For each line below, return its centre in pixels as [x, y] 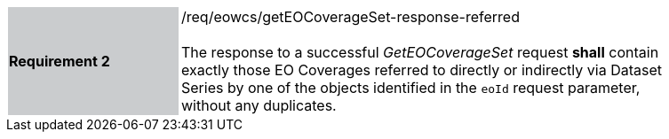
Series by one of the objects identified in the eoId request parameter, [411, 88]
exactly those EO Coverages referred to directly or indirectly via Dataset [422, 70]
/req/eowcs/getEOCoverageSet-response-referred [350, 17]
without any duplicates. [259, 105]
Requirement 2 [60, 61]
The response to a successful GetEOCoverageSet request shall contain [420, 52]
